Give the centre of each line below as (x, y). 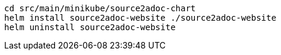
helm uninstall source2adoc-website (90, 27)
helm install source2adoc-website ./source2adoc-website (140, 18)
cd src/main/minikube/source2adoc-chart (100, 8)
